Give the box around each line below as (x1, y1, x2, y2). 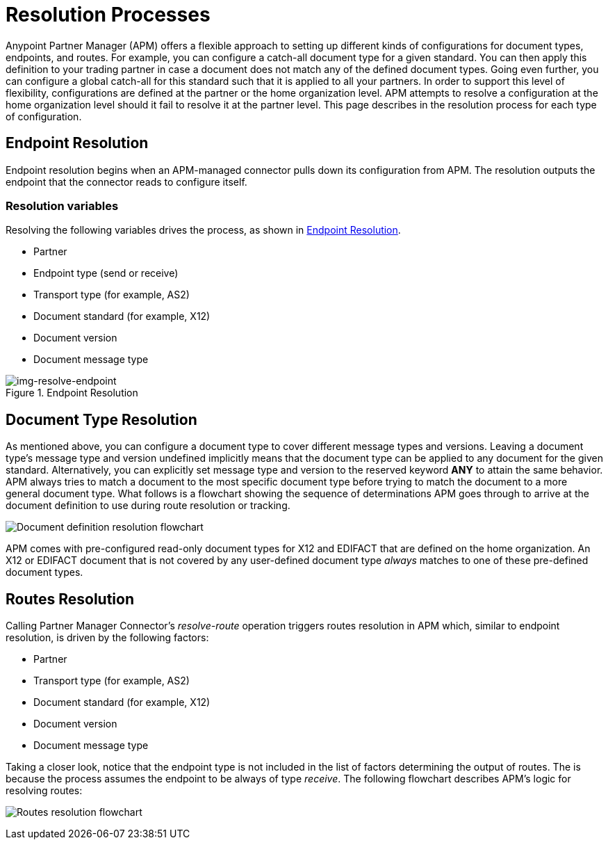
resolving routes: (6, 784, 83, 797)
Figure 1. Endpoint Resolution (6, 387, 138, 399)
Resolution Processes (6, 3, 211, 26)
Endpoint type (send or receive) (33, 267, 179, 280)
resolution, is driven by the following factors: (6, 631, 209, 644)
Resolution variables (6, 198, 119, 213)
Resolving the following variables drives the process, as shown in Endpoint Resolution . (6, 224, 401, 236)
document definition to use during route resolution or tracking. (6, 499, 290, 512)
